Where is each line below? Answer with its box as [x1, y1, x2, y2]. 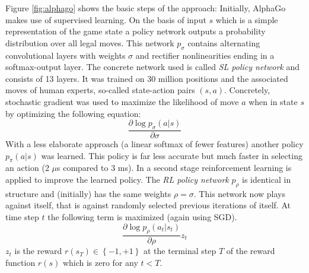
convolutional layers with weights [5, 49, 126, 61]
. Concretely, [224, 84, 270, 96]
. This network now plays [193, 187, 285, 199]
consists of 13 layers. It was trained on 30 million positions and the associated [5, 72, 288, 84]
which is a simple [215, 13, 278, 26]
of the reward [226, 245, 275, 257]
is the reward [14, 245, 62, 257]
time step [5, 210, 39, 223]
